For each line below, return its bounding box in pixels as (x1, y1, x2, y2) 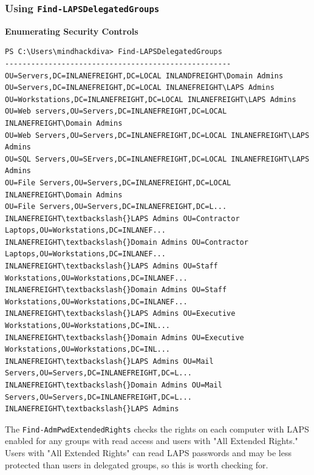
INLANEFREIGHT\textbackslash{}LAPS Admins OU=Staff (5, 262, 218, 271)
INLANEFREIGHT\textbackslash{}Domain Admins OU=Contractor (5, 237, 248, 247)
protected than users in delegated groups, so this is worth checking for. (5, 458, 268, 471)
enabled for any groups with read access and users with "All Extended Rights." (5, 434, 298, 447)
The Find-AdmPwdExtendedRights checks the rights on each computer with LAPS (5, 422, 309, 435)
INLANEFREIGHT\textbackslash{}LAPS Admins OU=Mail (5, 357, 214, 366)
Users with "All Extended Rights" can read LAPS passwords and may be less (5, 446, 292, 459)
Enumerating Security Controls (5, 24, 138, 37)
